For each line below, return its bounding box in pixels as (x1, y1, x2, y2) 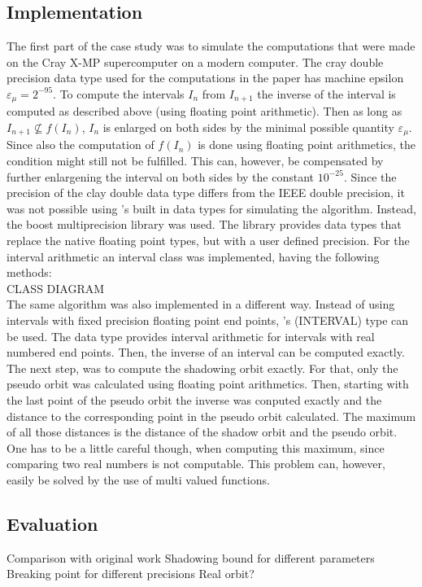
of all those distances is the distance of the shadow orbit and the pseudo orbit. (7, 423, 398, 440)
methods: (7, 264, 52, 281)
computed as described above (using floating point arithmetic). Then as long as (7, 103, 402, 120)
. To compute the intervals (53, 85, 185, 102)
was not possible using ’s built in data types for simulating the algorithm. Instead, (7, 199, 416, 217)
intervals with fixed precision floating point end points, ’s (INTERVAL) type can (7, 312, 409, 329)
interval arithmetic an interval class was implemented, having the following (7, 248, 380, 265)
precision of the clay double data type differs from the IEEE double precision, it (7, 184, 405, 201)
